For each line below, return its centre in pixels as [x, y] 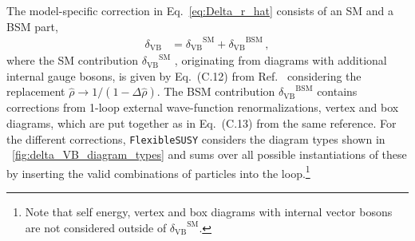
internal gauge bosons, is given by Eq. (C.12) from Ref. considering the [184, 75]
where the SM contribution [72, 60]
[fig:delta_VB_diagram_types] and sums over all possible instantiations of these [209, 154]
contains [337, 91]
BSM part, [32, 26]
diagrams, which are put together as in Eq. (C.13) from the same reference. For [202, 122]
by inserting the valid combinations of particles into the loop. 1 [158, 172]
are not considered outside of [96, 227]
